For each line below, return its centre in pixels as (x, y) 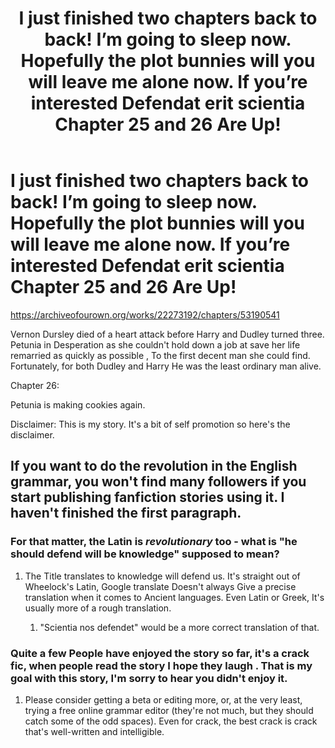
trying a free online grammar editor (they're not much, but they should (169, 710)
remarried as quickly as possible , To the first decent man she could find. (160, 355)
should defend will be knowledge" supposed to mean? (145, 554)
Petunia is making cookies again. (78, 404)
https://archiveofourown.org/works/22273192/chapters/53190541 (145, 314)
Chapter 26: (35, 385)
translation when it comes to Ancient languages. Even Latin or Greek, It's (174, 597)
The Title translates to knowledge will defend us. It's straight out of (162, 576)
